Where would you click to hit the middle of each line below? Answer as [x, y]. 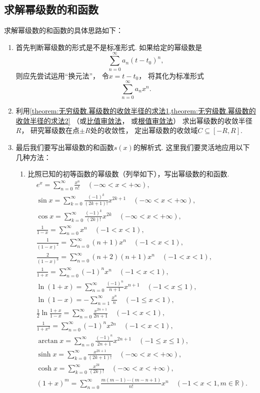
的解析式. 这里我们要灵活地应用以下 [191, 147]
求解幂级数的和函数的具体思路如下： [63, 30]
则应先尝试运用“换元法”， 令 [62, 75]
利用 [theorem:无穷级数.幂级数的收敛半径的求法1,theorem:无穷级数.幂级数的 [136, 111]
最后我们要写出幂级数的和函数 [65, 147]
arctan [48, 341]
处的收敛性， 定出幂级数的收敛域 [144, 130]
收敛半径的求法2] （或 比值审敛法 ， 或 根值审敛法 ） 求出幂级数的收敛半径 [134, 120]
